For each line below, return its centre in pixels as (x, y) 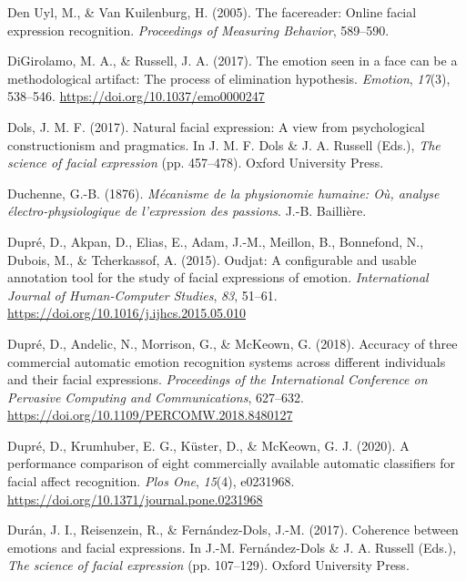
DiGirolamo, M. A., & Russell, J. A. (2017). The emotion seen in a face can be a (233, 61)
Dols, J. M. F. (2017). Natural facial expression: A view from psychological (216, 126)
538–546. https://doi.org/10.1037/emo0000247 (136, 96)
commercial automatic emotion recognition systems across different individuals (227, 361)
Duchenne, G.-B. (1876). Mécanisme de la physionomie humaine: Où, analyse (223, 193)
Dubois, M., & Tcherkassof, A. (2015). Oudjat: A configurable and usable (212, 259)
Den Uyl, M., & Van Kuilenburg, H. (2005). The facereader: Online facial (212, 12)
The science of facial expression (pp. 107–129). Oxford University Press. (208, 565)
